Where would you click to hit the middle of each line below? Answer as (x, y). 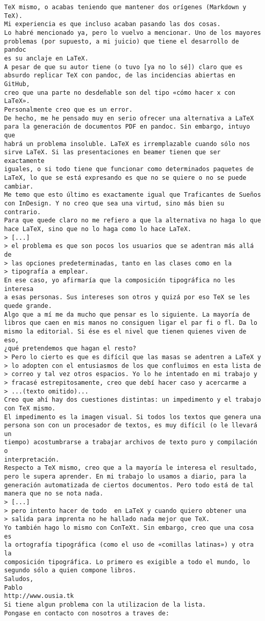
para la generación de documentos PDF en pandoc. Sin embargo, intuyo (127, 127)
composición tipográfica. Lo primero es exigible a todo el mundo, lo (127, 562)
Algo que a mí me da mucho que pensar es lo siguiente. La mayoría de (127, 314)
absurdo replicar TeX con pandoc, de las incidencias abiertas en (120, 76)
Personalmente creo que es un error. (68, 109)
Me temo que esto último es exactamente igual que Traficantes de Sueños (133, 195)
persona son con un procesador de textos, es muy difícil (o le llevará (131, 426)
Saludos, (19, 579)
